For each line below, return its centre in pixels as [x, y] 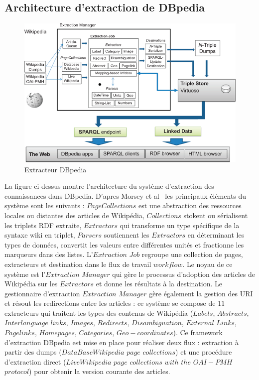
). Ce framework [198, 332]
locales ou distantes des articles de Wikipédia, [74, 215]
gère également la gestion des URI [201, 293]
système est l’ [25, 274]
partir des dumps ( [33, 352]
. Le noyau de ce [207, 264]
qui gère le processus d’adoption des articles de [184, 274]
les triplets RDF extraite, [43, 225]
